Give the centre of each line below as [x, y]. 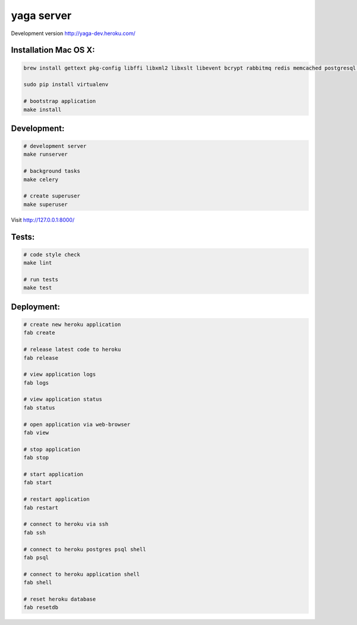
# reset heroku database [60, 599]
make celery [41, 179]
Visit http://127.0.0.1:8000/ [43, 219]
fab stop [36, 458]
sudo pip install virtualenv [66, 84]
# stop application [52, 449]
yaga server [41, 15]
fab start [38, 483]
